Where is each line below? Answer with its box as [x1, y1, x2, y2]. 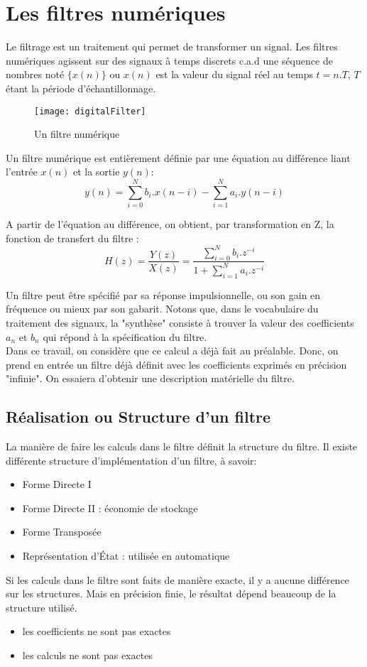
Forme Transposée [22, 524, 102, 539]
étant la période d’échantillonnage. [6, 80, 156, 95]
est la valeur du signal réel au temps [155, 67, 313, 82]
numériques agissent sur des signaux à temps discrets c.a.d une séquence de [6, 53, 333, 67]
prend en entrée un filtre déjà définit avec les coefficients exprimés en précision [6, 357, 347, 372]
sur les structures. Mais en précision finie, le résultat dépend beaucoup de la [6, 586, 336, 601]
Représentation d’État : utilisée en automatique [22, 548, 230, 563]
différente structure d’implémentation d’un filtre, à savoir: [6, 452, 257, 467]
